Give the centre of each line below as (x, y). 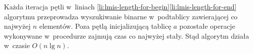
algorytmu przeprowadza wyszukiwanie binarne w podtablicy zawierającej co (121, 16)
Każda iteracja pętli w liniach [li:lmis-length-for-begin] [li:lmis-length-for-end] (120, 6)
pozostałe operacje (207, 26)
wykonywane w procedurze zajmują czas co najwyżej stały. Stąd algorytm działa (126, 35)
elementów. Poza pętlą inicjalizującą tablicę (105, 26)
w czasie (17, 45)
